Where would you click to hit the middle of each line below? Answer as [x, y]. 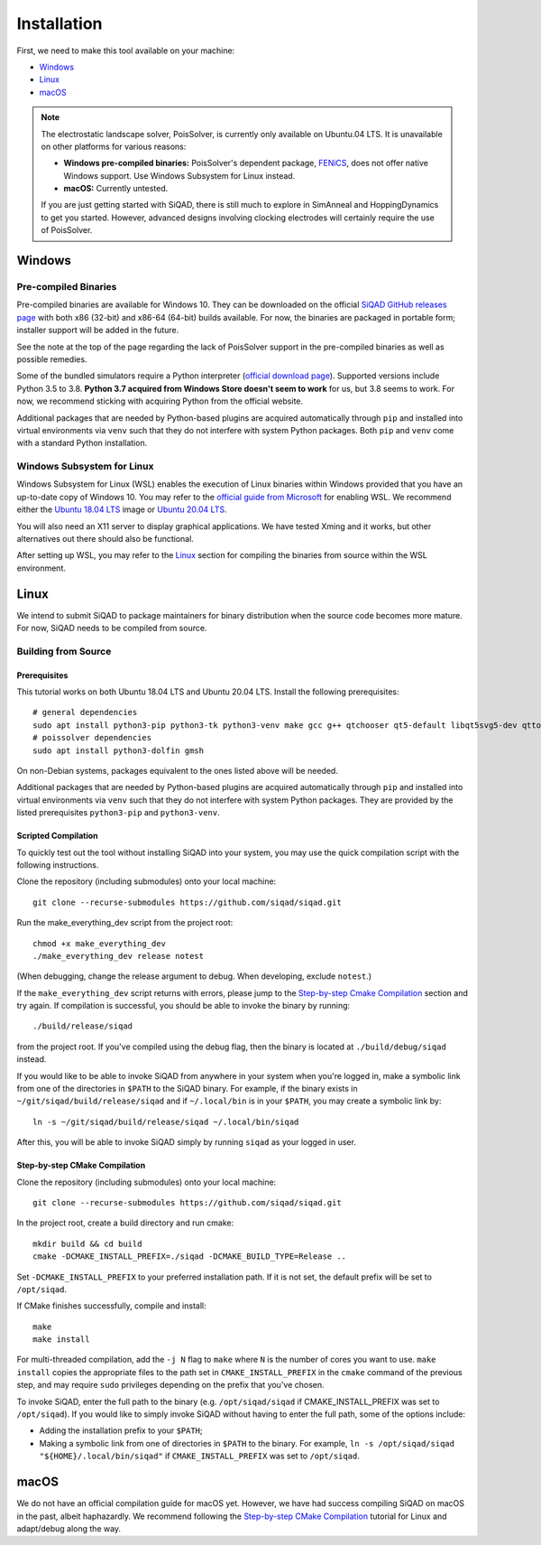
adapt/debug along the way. [69, 1528]
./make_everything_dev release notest [119, 956]
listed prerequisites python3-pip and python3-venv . [118, 813]
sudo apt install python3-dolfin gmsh [119, 750]
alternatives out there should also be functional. [105, 539]
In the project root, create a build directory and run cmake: [125, 1223]
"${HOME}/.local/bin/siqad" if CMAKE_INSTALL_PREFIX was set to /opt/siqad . [199, 1456]
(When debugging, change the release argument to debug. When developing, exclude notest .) [194, 976]
